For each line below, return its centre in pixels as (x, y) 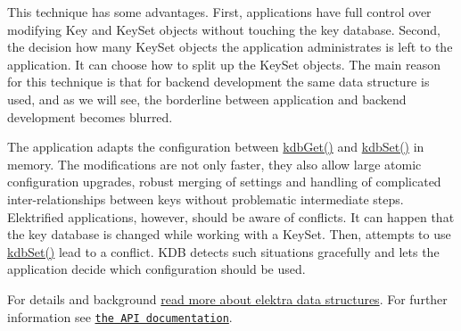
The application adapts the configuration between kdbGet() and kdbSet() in (216, 147)
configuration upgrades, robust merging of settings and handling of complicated (224, 182)
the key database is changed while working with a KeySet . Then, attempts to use (229, 234)
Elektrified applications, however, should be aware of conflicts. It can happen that (231, 216)
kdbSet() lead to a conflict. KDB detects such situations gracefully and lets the (223, 251)
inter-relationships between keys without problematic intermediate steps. (206, 199)
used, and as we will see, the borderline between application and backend (207, 99)
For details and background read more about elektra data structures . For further (227, 298)
